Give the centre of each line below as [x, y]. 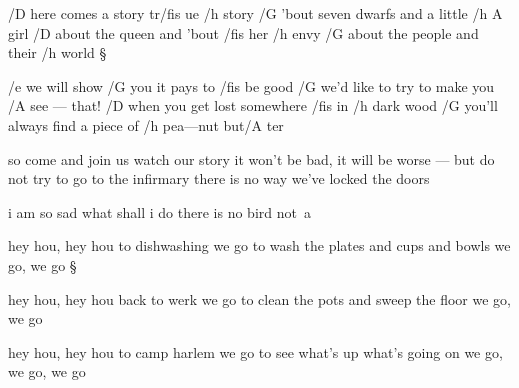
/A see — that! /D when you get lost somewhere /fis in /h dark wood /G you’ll [253, 105]
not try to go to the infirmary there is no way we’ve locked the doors [219, 178]
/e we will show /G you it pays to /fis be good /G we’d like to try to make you [251, 85]
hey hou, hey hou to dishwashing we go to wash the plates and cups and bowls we [259, 245]
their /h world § [57, 52]
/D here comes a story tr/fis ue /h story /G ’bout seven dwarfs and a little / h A [255, 13]
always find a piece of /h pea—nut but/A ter [146, 124]
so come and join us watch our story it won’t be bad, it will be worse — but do [251, 158]
